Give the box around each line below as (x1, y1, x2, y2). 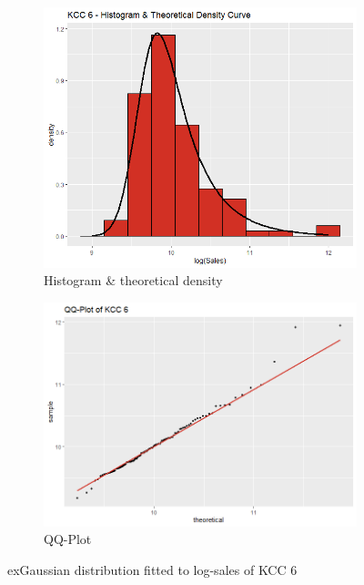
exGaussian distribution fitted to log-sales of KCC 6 (7, 559, 298, 579)
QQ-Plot (44, 529, 92, 549)
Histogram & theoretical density (44, 271, 223, 290)
